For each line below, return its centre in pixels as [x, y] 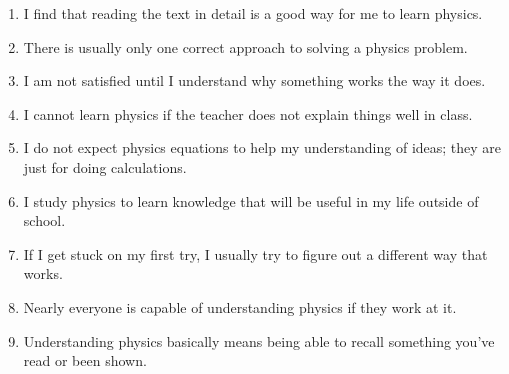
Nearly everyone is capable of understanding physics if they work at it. [240, 306]
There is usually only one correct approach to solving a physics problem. [245, 46]
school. [44, 220]
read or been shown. [85, 360]
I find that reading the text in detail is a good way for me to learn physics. [253, 13]
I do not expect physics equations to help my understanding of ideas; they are [262, 147]
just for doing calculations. [105, 166]
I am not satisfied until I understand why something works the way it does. [254, 80]
